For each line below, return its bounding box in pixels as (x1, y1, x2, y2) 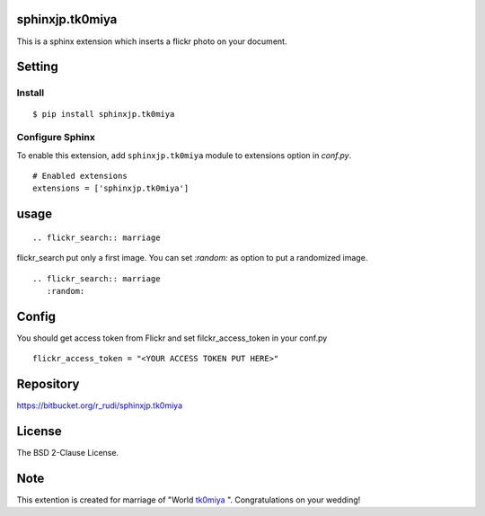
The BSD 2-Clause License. (16, 448, 119, 458)
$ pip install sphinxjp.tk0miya (32, 109, 175, 120)
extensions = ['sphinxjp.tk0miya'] (32, 183, 190, 193)
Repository (16, 377, 80, 392)
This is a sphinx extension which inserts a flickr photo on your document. (16, 36, 287, 47)
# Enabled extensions (32, 171, 128, 182)
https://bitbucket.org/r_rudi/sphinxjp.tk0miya (16, 400, 183, 411)
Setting (16, 59, 58, 75)
